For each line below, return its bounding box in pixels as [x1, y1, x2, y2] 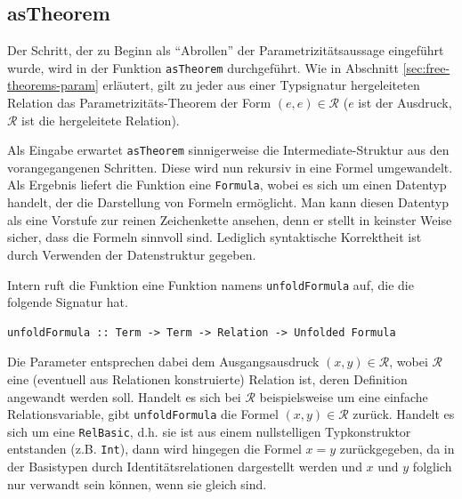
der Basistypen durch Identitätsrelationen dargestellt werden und [7, 457, 362, 476]
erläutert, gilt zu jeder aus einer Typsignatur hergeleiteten [102, 76, 420, 94]
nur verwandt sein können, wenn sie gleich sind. [7, 474, 267, 493]
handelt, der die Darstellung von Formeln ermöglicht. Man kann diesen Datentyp [7, 193, 449, 212]
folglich [412, 457, 452, 476]
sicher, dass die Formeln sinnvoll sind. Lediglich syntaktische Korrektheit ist [7, 228, 422, 246]
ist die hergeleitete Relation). [21, 110, 180, 129]
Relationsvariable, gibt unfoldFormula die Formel [7, 405, 279, 423]
